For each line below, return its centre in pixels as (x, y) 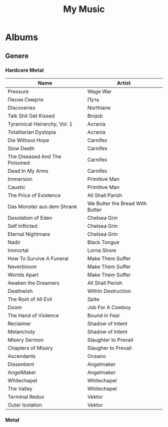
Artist (124, 83)
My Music (84, 9)
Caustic (17, 187)
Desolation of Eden (30, 218)
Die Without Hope (28, 140)
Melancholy (21, 331)
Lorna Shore (102, 250)
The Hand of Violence (33, 315)
